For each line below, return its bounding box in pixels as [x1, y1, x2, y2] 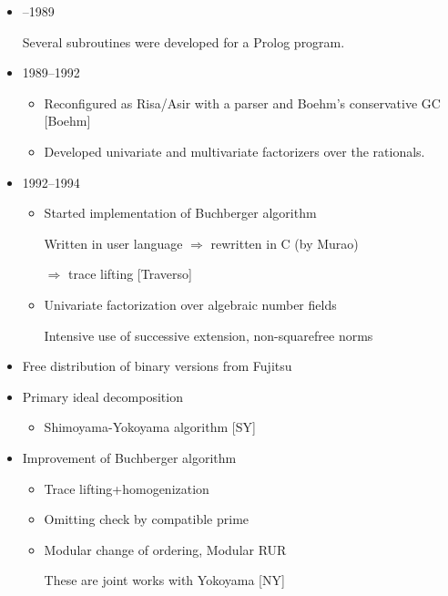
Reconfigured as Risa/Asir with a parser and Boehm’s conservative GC [44, 93, 441, 112]
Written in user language [44, 233, 183, 252]
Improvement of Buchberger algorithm [22, 447, 237, 467]
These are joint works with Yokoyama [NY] [44, 570, 285, 590]
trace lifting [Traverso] [67, 264, 192, 283]
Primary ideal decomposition [22, 386, 183, 406]
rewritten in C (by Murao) [210, 233, 359, 252]
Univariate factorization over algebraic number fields [44, 294, 337, 313]
